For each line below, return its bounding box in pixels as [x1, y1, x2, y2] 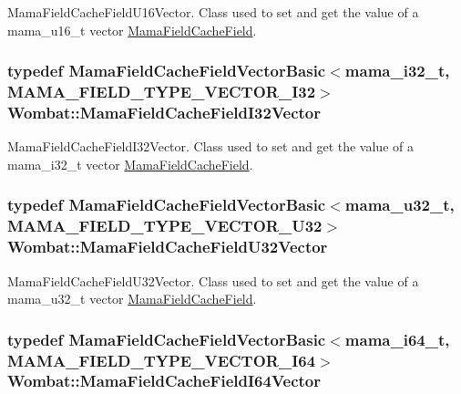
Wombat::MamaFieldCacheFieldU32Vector [7, 235, 328, 258]
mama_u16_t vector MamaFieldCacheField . [7, 20, 257, 39]
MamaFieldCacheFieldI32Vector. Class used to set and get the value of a [7, 137, 414, 156]
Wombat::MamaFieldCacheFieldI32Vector [7, 100, 322, 123]
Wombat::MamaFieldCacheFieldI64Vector [7, 369, 322, 392]
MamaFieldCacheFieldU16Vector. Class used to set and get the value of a [7, 3, 419, 21]
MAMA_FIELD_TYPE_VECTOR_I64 [7, 348, 316, 371]
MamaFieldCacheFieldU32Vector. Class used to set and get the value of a [7, 271, 419, 290]
